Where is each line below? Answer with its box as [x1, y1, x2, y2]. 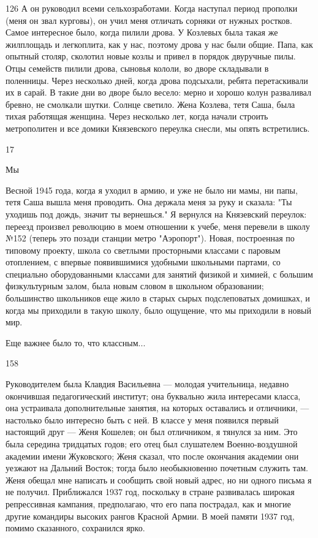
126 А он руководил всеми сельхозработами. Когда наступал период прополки [6, 2, 298, 14]
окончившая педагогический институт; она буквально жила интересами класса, [6, 389, 301, 402]
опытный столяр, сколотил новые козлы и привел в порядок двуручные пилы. [6, 50, 296, 63]
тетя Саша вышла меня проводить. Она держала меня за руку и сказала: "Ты [6, 195, 292, 208]
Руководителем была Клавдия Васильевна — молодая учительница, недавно [6, 377, 289, 390]
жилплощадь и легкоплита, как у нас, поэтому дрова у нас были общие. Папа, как [6, 37, 313, 50]
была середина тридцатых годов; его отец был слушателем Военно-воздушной [6, 438, 298, 450]
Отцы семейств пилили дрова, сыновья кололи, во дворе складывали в [6, 61, 269, 74]
